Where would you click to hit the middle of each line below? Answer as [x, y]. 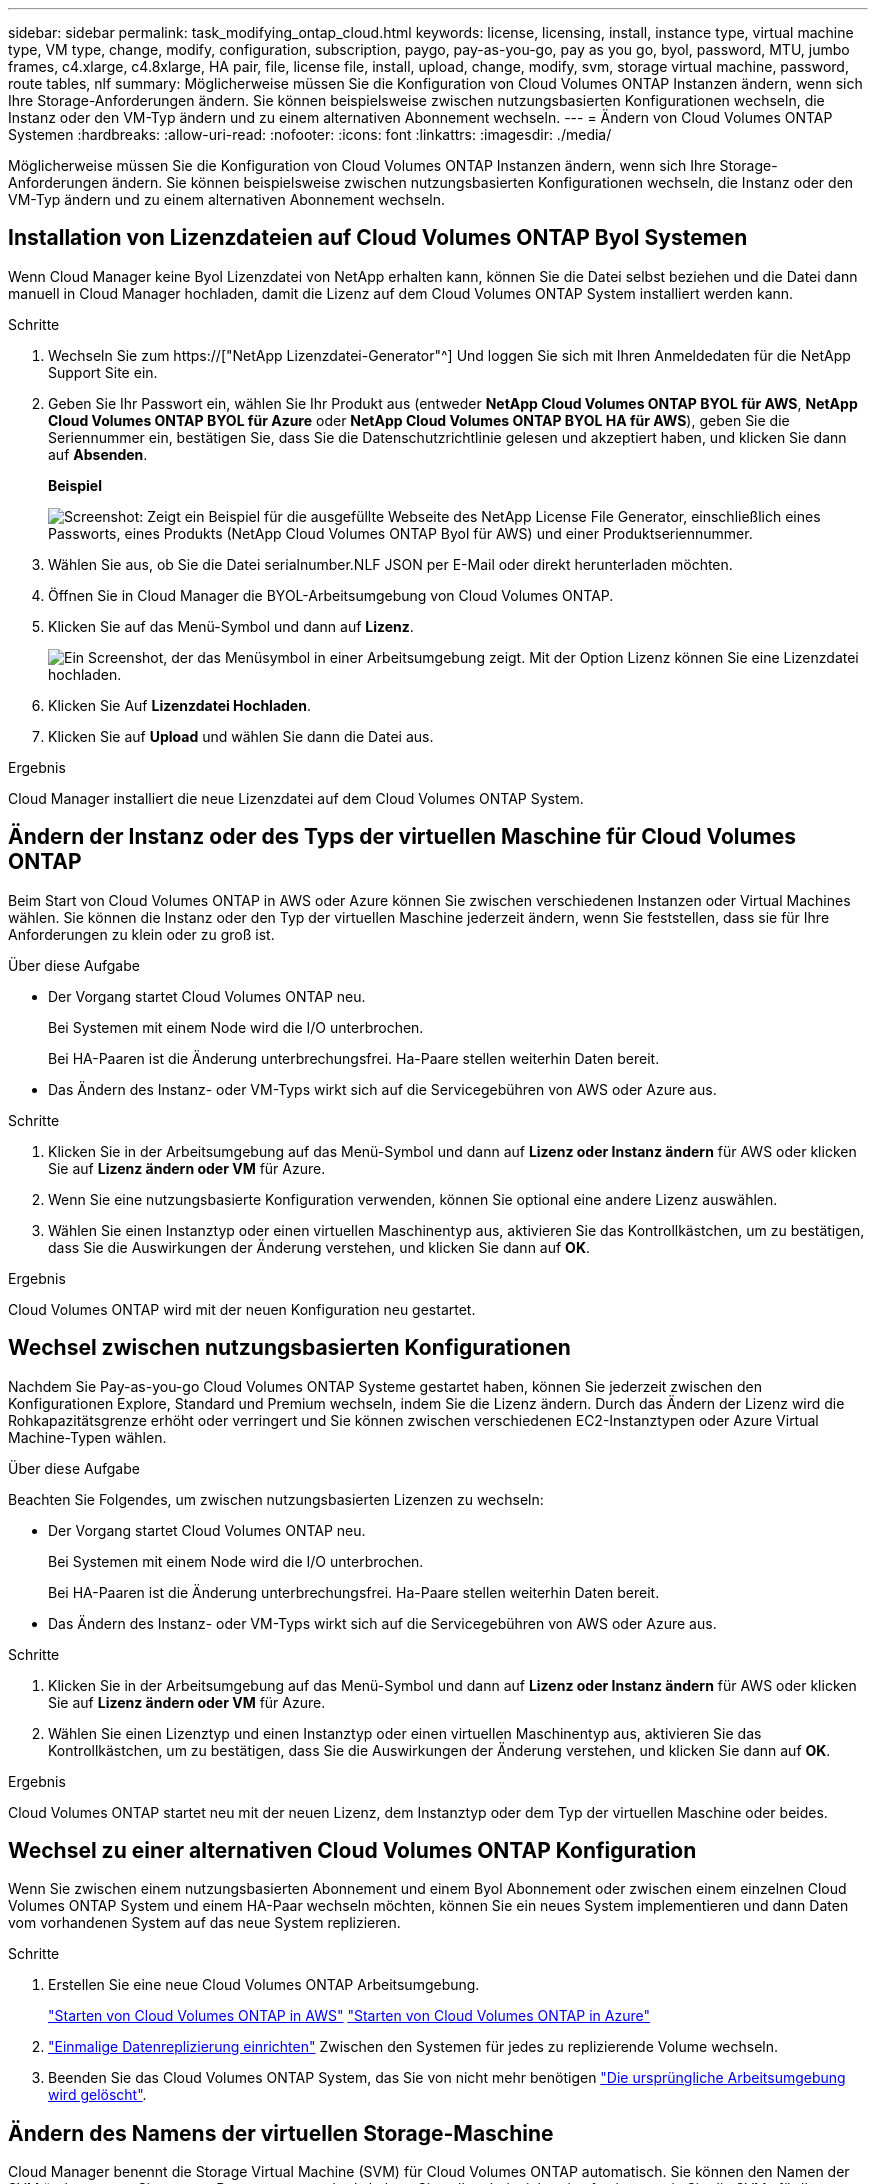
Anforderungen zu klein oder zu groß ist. [141, 934]
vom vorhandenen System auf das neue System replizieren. [204, 1923]
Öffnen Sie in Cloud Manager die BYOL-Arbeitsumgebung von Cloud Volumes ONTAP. [331, 595]
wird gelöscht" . [97, 2095]
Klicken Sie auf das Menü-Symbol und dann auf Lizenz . [231, 626]
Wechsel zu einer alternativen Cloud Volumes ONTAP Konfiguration [352, 1850]
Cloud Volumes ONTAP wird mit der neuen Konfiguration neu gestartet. [242, 1309]
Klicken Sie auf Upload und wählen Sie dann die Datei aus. [241, 736]
